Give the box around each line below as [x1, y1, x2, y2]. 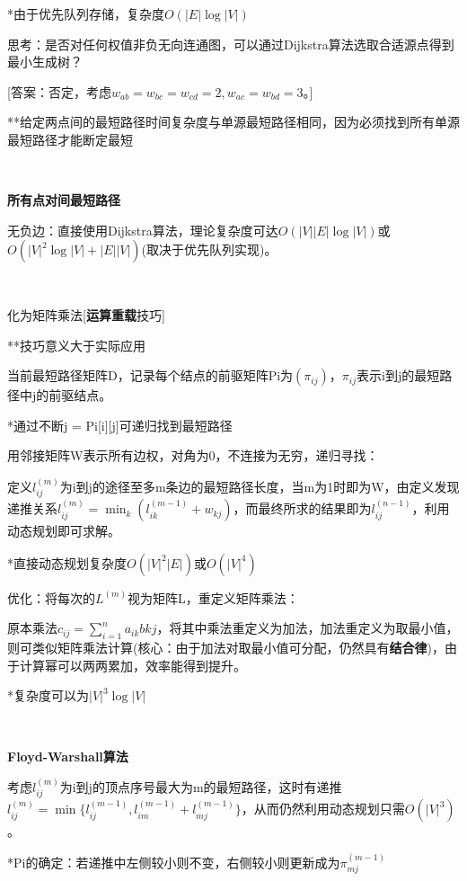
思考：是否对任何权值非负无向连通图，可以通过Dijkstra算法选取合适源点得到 [7, 34, 454, 53]
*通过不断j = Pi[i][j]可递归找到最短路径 [7, 415, 233, 434]
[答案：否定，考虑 [7, 82, 111, 101]
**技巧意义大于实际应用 [7, 335, 145, 354]
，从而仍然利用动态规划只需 [241, 799, 405, 818]
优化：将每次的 [7, 588, 95, 607]
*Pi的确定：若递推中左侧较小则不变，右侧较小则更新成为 [7, 852, 340, 871]
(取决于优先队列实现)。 [141, 240, 278, 259]
